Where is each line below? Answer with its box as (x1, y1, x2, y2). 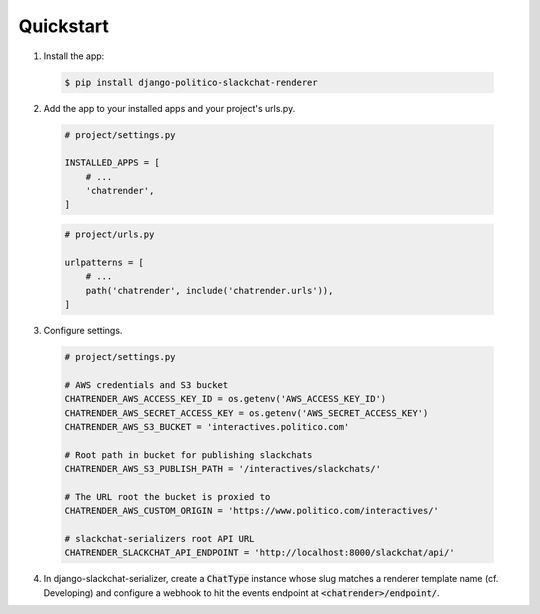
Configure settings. (43, 324, 123, 336)
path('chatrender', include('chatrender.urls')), (85, 285, 334, 296)
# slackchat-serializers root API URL (64, 533, 255, 545)
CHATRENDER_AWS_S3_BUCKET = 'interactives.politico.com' (64, 421, 350, 432)
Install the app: (43, 50, 105, 62)
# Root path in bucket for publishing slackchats (64, 449, 313, 460)
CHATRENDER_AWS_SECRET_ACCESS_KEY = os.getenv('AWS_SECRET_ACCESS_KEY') (64, 407, 429, 419)
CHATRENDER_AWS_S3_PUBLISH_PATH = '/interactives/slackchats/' (64, 463, 382, 475)
